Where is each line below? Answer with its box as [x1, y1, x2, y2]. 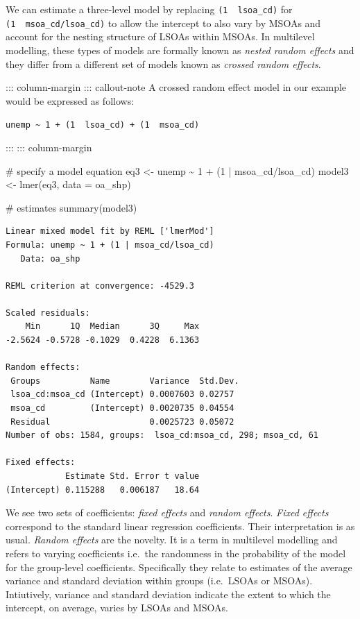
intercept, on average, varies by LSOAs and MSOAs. [6, 600, 228, 615]
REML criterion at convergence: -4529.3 [6, 280, 195, 291]
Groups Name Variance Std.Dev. [10, 375, 239, 386]
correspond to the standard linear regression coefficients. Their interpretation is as [6, 518, 355, 533]
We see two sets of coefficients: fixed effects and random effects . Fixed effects [6, 505, 329, 520]
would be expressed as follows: [6, 93, 135, 108]
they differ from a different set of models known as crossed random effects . [6, 56, 321, 71]
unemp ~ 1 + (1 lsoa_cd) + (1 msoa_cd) [6, 120, 200, 130]
